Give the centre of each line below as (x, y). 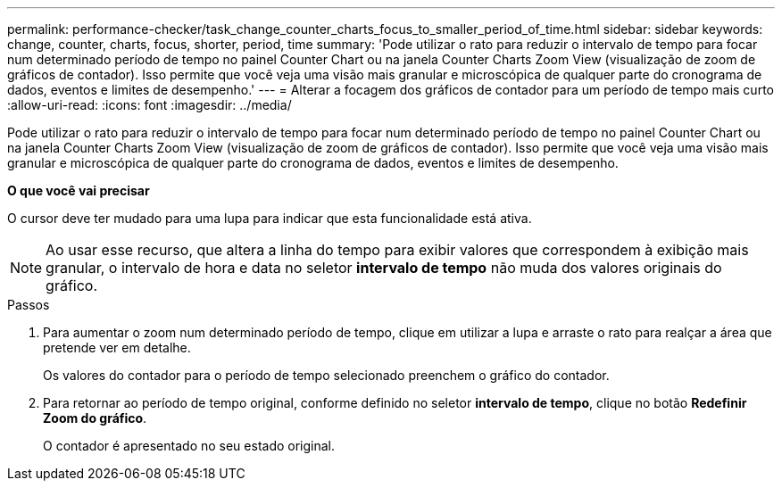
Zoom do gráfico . (95, 418)
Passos (29, 305)
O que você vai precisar (79, 190)
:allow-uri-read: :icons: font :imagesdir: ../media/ (150, 105)
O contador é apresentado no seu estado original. (189, 446)
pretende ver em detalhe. (117, 347)
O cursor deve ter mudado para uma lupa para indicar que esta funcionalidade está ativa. (270, 218)
